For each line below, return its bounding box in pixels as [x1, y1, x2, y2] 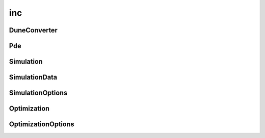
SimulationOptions [9, 89, 68, 97]
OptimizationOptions [9, 120, 75, 129]
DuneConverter [9, 26, 58, 34]
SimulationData [9, 73, 57, 82]
